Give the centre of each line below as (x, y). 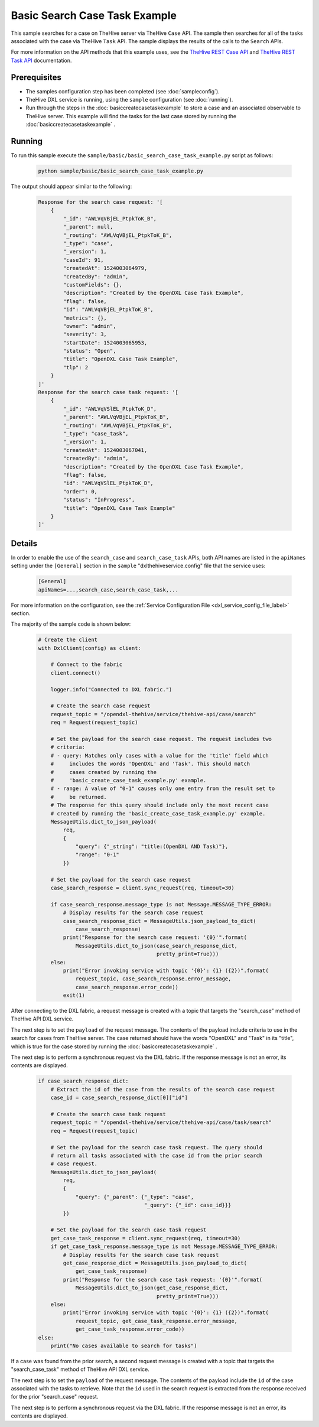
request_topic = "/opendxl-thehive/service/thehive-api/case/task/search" (161, 1122)
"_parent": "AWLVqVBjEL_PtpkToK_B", (116, 417)
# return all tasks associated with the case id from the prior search (157, 1155)
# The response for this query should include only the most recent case (159, 805)
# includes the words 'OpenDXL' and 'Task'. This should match (150, 764)
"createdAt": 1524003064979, (105, 268)
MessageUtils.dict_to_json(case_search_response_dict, (157, 946)
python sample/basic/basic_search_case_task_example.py (121, 171)
